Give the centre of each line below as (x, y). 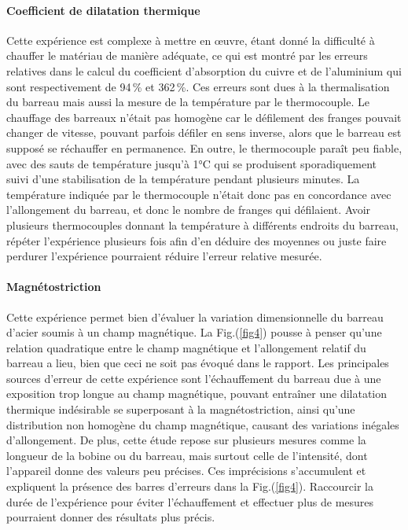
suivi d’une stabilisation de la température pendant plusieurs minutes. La (183, 179)
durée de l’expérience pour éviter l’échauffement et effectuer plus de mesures (190, 501)
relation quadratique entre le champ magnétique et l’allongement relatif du (186, 347)
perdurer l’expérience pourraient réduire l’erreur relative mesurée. (164, 256)
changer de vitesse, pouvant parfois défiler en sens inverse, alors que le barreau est (204, 132)
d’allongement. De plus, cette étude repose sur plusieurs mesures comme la (186, 440)
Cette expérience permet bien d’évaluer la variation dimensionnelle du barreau (195, 317)
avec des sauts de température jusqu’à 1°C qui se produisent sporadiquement (192, 163)
